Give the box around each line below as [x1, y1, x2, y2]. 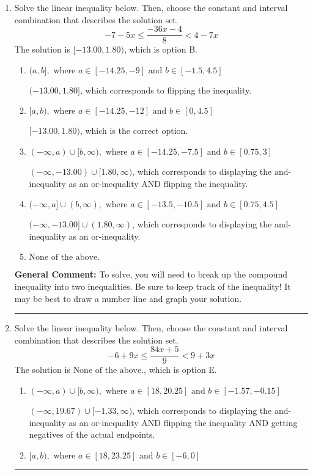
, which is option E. [144, 363, 217, 376]
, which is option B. [123, 43, 197, 56]
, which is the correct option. [79, 124, 188, 137]
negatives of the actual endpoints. [29, 428, 155, 441]
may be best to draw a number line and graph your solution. [14, 292, 242, 304]
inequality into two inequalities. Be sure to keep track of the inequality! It [14, 280, 291, 292]
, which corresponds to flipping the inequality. [79, 83, 252, 96]
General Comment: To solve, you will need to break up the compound [14, 268, 287, 281]
